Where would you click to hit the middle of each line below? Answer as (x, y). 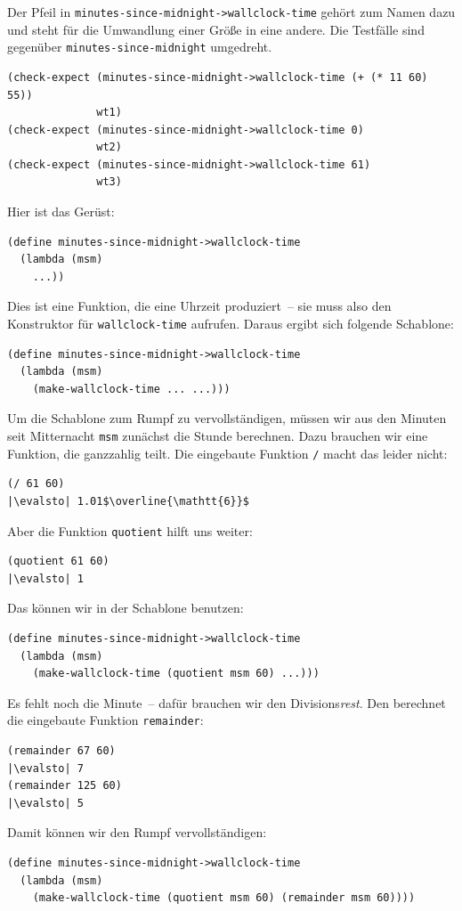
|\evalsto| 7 (45, 768)
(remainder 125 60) (65, 786)
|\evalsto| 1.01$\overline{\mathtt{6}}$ (129, 501)
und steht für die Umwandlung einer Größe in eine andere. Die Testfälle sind (216, 29)
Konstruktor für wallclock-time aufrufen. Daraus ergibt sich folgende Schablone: (231, 324)
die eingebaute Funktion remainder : (105, 720)
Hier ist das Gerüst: (61, 211)
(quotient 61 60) (58, 561)
